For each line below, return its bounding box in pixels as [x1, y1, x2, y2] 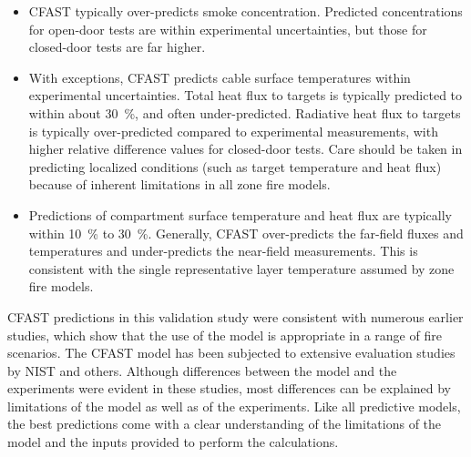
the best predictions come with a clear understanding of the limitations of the [7, 414, 442, 433]
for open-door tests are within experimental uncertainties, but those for [28, 19, 427, 38]
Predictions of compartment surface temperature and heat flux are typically [28, 205, 452, 224]
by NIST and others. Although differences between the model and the [7, 361, 397, 380]
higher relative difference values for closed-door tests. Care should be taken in [28, 139, 463, 158]
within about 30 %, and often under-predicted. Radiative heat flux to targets [28, 103, 461, 122]
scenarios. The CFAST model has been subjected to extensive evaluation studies [7, 343, 456, 362]
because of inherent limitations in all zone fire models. [28, 175, 331, 194]
